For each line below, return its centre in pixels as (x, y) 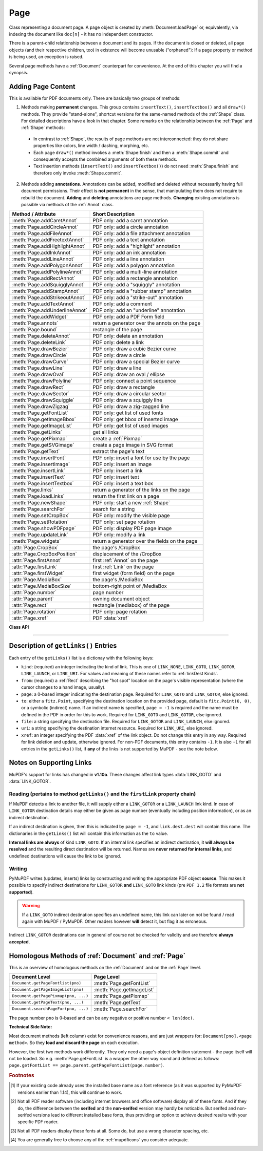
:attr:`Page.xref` (30, 618)
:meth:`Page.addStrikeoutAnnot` (49, 297)
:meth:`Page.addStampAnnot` (46, 291)
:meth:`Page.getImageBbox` (44, 419)
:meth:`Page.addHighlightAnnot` (49, 246)
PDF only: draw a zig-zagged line (131, 406)
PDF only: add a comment (122, 304)
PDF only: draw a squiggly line (128, 400)
